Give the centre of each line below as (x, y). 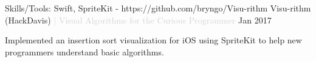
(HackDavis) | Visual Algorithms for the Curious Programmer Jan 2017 (138, 20)
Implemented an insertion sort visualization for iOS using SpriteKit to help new (153, 40)
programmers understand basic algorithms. (84, 51)
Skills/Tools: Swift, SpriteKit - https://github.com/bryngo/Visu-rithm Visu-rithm (158, 8)
